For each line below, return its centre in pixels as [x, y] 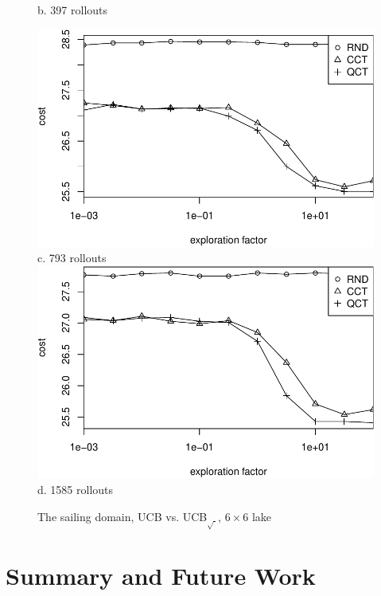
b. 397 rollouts [73, 10]
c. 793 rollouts [72, 258]
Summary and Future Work [161, 576]
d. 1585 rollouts [76, 490]
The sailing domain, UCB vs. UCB [122, 516]
